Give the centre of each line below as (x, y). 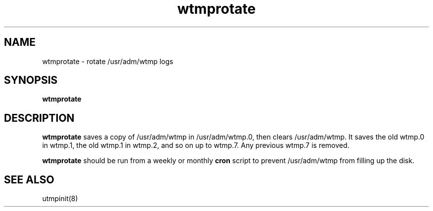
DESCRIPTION (39, 118)
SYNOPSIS (31, 80)
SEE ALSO (29, 179)
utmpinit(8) (60, 199)
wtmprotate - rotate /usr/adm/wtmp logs (108, 61)
